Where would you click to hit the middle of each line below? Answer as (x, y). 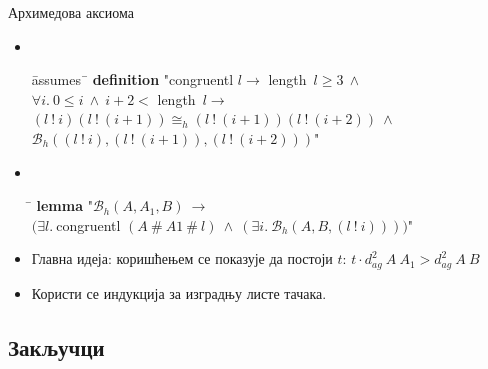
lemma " (64, 205)
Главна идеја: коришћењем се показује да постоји (182, 258)
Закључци (56, 346)
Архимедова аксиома (71, 12)
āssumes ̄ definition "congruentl (132, 79)
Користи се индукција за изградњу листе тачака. (179, 292)
